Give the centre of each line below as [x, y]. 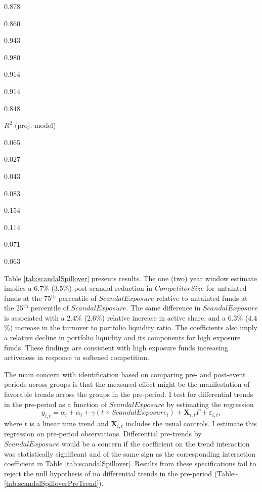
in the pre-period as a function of [56, 404]
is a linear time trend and [69, 423]
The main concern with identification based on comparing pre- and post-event [125, 374]
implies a [18, 288]
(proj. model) [35, 125]
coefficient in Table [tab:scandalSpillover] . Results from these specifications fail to [130, 463]
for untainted [226, 288]
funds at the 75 [28, 298]
